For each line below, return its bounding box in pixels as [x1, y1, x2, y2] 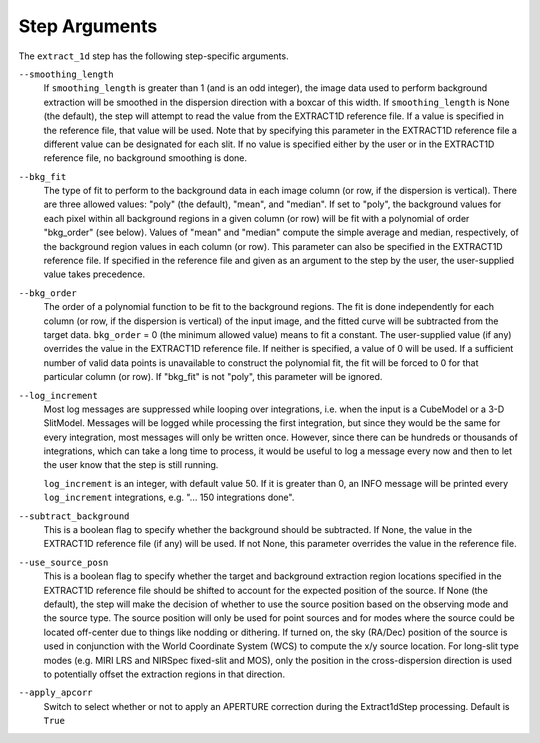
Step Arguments [18, 15, 158, 37]
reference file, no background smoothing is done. [43, 152, 248, 164]
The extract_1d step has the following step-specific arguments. [18, 50, 289, 62]
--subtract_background [18, 510, 130, 522]
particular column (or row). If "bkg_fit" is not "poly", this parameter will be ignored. [43, 371, 383, 383]
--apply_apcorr [18, 687, 94, 699]
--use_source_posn [18, 556, 109, 568]
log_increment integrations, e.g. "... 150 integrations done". [43, 491, 295, 504]
